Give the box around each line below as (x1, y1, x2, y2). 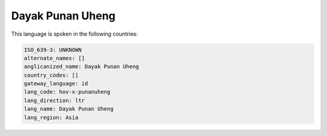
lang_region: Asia (24, 114, 79, 121)
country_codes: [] (24, 71, 79, 79)
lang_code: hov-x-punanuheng (24, 88, 111, 96)
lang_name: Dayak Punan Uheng (24, 106, 114, 112)
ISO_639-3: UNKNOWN (24, 46, 82, 53)
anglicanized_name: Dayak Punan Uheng (24, 63, 139, 70)
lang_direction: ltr (24, 97, 85, 104)
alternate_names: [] (24, 54, 85, 62)
